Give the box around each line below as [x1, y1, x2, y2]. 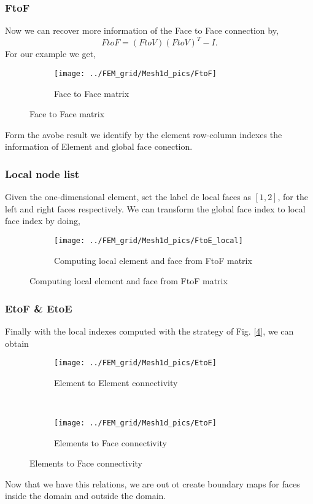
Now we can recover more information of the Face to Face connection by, [5, 24, 279, 37]
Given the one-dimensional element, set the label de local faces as [5, 190, 251, 203]
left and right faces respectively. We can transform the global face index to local [5, 202, 306, 215]
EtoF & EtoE [5, 300, 72, 316]
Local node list [5, 166, 80, 181]
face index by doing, [5, 214, 80, 227]
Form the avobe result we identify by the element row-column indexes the [5, 128, 282, 141]
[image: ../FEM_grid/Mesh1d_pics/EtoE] [54, 359, 217, 368]
